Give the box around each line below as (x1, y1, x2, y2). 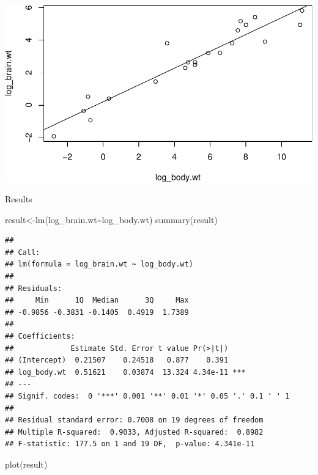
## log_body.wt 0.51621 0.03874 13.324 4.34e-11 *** (5, 367, 246, 377)
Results (5, 193, 32, 205)
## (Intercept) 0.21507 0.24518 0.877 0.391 (5, 356, 229, 365)
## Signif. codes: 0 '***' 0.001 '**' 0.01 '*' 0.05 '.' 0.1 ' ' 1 (5, 392, 290, 400)
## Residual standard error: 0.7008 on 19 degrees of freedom (5, 416, 264, 425)
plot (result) (5, 457, 48, 470)
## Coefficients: (5, 332, 75, 341)
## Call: (5, 248, 40, 257)
